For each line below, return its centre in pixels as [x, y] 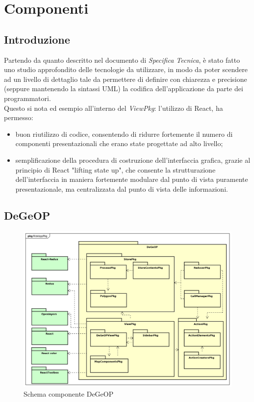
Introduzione [37, 39]
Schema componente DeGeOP [69, 393]
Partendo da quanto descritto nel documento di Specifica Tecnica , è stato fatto [122, 60]
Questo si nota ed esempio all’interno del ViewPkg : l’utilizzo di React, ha [114, 108]
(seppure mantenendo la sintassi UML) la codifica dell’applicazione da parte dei [124, 88]
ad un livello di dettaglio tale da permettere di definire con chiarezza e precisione [126, 79]
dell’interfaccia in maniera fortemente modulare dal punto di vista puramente [132, 179]
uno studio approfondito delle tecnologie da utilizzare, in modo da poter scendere [126, 69]
